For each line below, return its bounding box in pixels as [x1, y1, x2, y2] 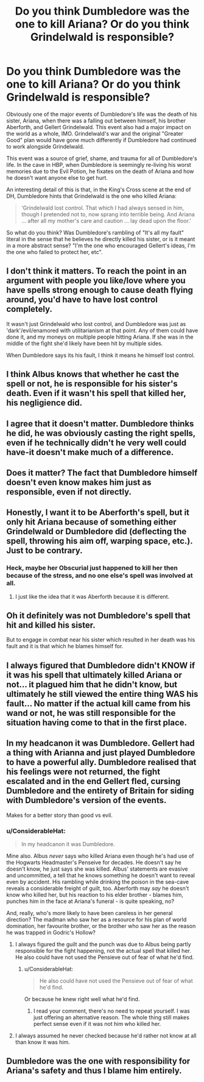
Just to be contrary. [6, 545, 83, 556]
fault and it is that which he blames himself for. [6, 643, 124, 650]
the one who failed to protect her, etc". [6, 248, 103, 255]
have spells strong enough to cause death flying [6, 285, 194, 295]
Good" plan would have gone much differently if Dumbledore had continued [6, 136, 197, 144]
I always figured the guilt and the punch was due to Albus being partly [15, 940, 191, 948]
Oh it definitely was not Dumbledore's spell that [6, 610, 191, 621]
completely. [6, 304, 53, 314]
